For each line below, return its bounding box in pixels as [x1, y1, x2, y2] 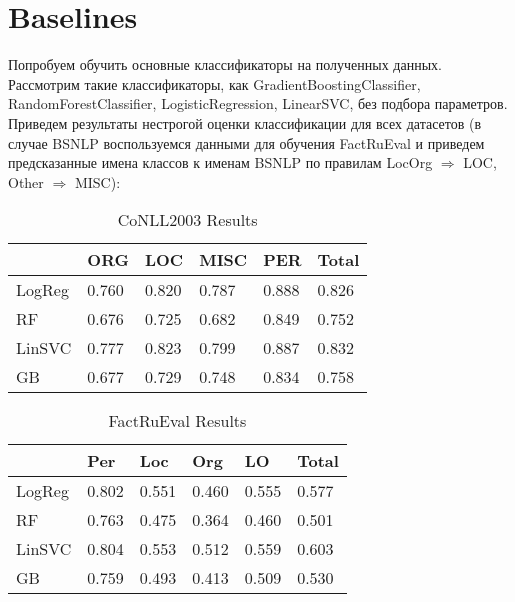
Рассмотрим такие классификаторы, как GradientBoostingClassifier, [8, 73, 421, 94]
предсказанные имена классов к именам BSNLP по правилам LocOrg [8, 152, 433, 173]
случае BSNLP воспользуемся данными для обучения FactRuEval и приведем [8, 132, 485, 153]
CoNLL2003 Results [117, 208, 258, 232]
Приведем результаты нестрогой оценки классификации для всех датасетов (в [8, 112, 482, 133]
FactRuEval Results [108, 409, 247, 433]
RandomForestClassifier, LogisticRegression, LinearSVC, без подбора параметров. [8, 93, 508, 114]
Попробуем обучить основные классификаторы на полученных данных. [8, 54, 442, 75]
